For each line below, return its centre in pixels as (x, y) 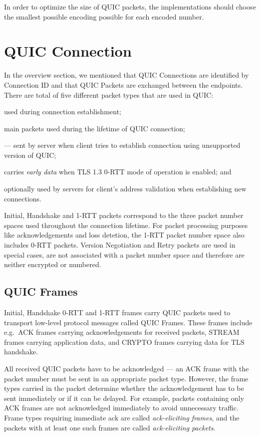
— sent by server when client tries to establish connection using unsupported (122, 145)
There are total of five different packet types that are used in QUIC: (109, 94)
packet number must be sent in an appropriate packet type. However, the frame (126, 378)
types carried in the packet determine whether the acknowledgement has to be (124, 388)
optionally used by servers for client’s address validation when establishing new (125, 189)
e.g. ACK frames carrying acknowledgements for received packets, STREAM (122, 332)
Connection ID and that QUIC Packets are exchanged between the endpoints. (123, 84)
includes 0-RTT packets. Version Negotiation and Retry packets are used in (120, 245)
